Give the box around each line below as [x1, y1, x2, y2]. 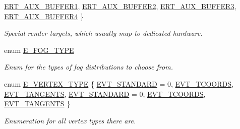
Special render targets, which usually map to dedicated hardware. [4, 28, 203, 38]
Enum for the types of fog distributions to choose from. [4, 61, 173, 72]
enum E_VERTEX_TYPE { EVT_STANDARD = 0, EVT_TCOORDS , [4, 78, 233, 89]
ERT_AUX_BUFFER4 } [4, 11, 84, 21]
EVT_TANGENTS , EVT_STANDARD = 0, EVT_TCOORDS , [4, 88, 206, 99]
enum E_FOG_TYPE [4, 44, 74, 55]
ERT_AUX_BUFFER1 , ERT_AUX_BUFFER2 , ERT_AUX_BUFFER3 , [4, 1, 236, 11]
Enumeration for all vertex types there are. [4, 115, 136, 125]
